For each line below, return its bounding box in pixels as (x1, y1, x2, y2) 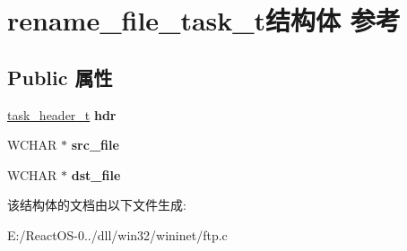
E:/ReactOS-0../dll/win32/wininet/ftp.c (7, 225, 228, 244)
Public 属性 (7, 63, 113, 91)
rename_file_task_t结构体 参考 (7, 2, 401, 39)
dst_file (71, 165, 121, 184)
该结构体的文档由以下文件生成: (7, 195, 186, 214)
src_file (71, 135, 119, 154)
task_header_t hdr (7, 105, 117, 124)
